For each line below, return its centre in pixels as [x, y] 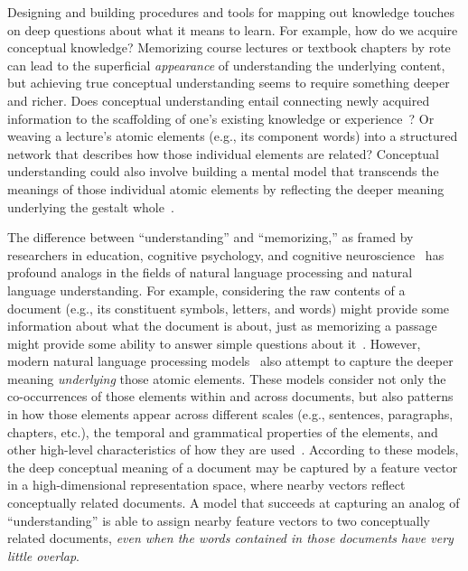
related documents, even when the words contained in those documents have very [230, 538]
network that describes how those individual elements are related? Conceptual [224, 153]
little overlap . [43, 555]
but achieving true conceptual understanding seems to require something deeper [229, 83]
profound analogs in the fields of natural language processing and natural [210, 272]
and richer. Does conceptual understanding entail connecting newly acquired [219, 100]
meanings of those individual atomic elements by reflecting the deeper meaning [226, 188]
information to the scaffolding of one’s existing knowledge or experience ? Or [221, 118]
